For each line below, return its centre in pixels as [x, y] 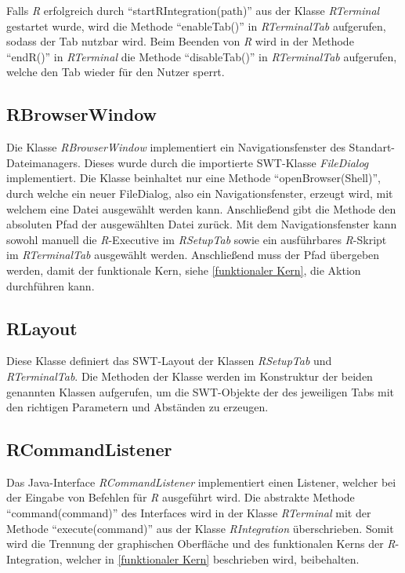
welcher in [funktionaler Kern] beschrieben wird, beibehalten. [213, 558]
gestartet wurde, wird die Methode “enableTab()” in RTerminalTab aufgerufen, [196, 26]
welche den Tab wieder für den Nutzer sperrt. [116, 72]
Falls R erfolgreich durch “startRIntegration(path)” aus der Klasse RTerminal [193, 10]
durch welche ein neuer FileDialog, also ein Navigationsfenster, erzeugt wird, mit [200, 193]
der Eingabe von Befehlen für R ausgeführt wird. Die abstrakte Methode [181, 497]
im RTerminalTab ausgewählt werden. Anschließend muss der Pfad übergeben [193, 255]
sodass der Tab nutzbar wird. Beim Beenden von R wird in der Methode [180, 41]
